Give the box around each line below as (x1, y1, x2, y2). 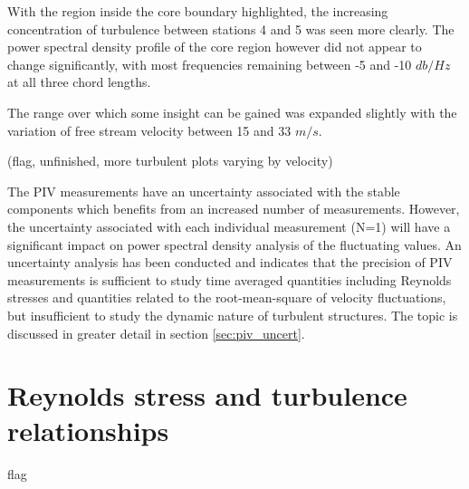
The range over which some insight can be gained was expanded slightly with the (7, 102, 457, 121)
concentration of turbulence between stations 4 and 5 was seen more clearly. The (7, 19, 455, 38)
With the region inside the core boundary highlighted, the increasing (7, 2, 388, 20)
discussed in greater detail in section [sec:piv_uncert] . (7, 323, 305, 342)
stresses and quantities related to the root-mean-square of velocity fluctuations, (7, 288, 446, 307)
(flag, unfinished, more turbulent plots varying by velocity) (7, 151, 333, 170)
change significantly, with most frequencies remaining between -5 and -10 (7, 54, 412, 73)
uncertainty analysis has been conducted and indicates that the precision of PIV (7, 253, 453, 272)
